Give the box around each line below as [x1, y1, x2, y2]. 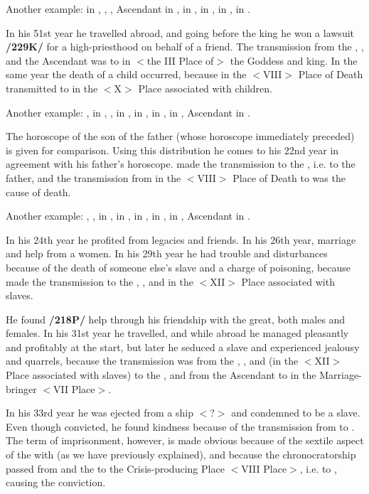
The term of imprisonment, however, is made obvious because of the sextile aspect [6, 433, 364, 448]
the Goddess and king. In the [230, 53, 358, 68]
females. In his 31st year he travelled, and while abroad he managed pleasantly [6, 326, 349, 340]
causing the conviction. [6, 475, 106, 490]
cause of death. [6, 184, 71, 199]
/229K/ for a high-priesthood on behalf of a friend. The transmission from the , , [6, 39, 364, 54]
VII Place [53, 381, 95, 396]
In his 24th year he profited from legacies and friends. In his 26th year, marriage [6, 232, 356, 247]
